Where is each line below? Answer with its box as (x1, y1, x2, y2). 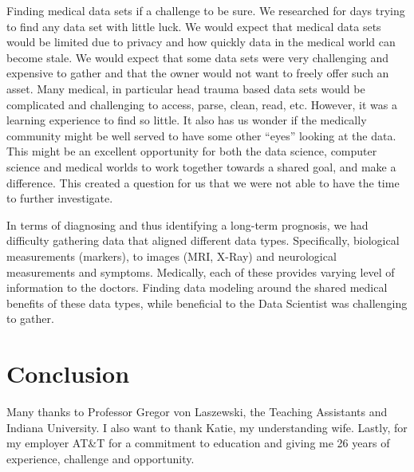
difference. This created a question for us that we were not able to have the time (6, 174, 400, 191)
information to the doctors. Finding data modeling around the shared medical (6, 279, 388, 296)
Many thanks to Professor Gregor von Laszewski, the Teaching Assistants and (6, 403, 388, 419)
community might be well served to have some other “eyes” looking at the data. (6, 127, 396, 144)
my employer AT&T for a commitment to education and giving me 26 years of (6, 435, 390, 451)
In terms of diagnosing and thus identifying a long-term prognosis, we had (6, 216, 369, 233)
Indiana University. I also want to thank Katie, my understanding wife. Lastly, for (6, 419, 408, 435)
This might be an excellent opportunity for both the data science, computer (6, 143, 377, 159)
